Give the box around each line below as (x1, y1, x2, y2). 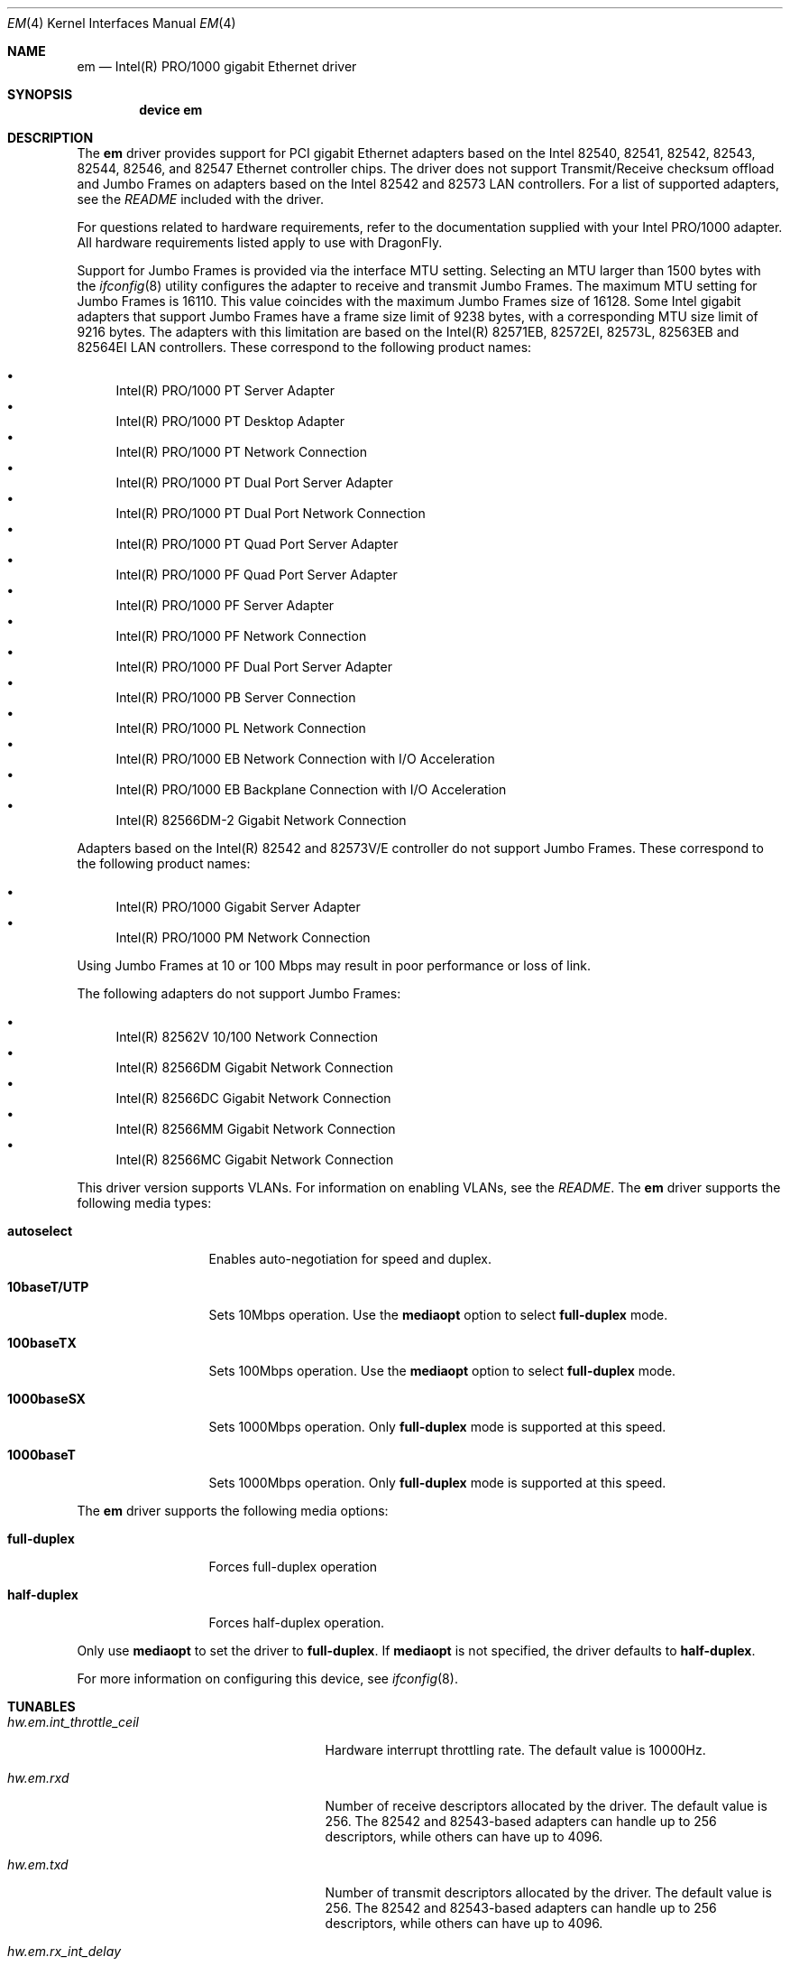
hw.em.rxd (7, 1770, 69, 1785)
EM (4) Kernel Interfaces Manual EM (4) (7, 15, 236, 31)
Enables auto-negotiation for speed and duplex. (208, 1251, 491, 1266)
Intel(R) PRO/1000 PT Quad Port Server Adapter (115, 536, 399, 552)
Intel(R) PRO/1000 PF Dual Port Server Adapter (115, 659, 392, 674)
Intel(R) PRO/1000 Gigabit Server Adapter (115, 899, 361, 914)
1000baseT (7, 1447, 76, 1462)
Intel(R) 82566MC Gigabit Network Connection (115, 1152, 394, 1167)
